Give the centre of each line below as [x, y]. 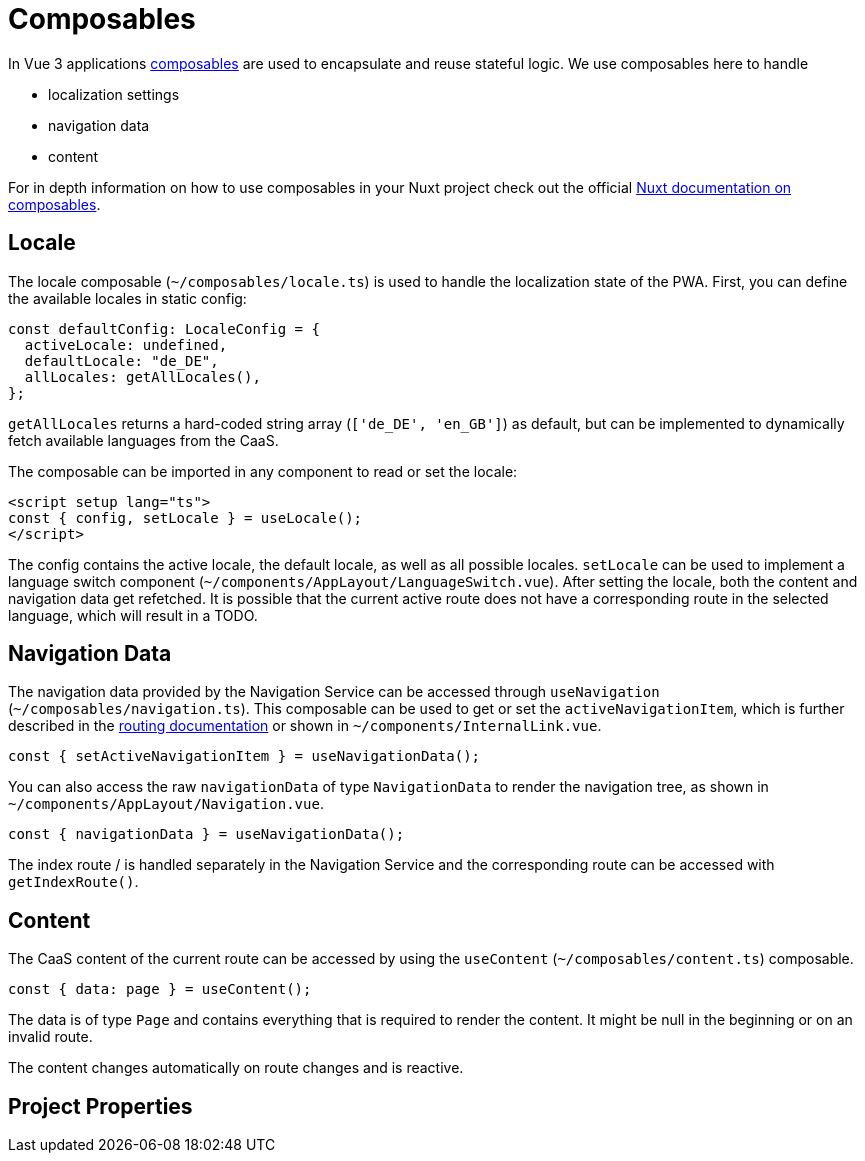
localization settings [114, 94]
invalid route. [50, 1037]
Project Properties [100, 1106]
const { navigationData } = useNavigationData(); [206, 834]
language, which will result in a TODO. [133, 615]
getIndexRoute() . [73, 882]
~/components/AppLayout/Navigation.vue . [166, 804]
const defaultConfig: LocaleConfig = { [164, 328]
